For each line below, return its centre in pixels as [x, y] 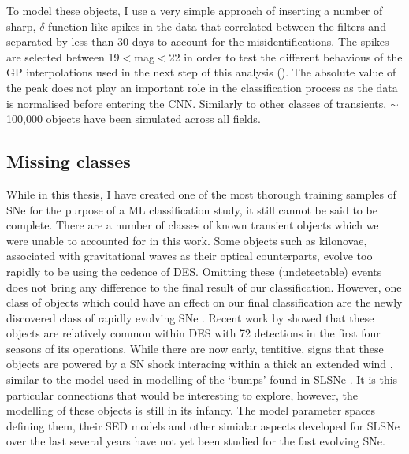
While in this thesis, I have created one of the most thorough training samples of [201, 194]
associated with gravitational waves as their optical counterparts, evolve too [190, 256]
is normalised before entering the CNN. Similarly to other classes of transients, [197, 103]
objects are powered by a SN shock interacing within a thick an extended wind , [200, 364]
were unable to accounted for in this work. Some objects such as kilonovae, [187, 240]
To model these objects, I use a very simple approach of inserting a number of [195, 10]
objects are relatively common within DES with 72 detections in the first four [193, 333]
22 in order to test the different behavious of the [286, 56]
